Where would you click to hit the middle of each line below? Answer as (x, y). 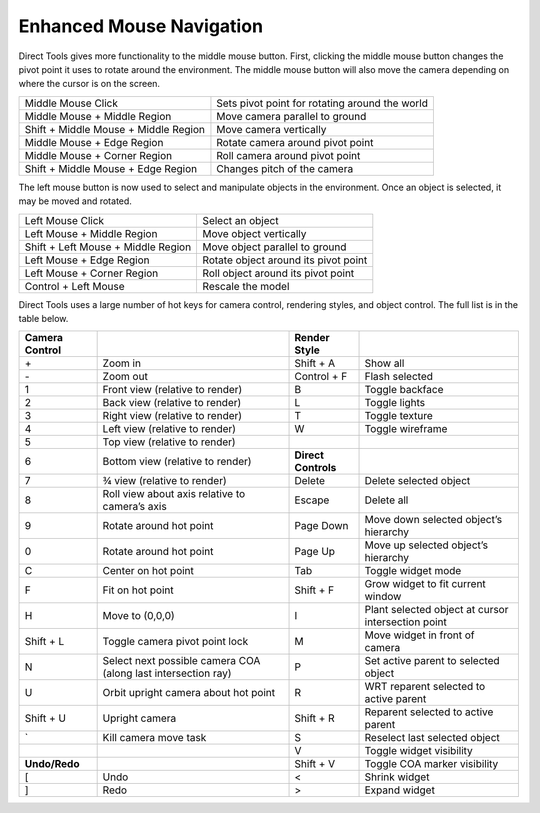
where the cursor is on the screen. (89, 84)
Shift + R (314, 718)
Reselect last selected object (432, 738)
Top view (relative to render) (169, 442)
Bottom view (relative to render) (177, 462)
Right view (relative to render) (172, 416)
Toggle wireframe (406, 429)
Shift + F (314, 590)
